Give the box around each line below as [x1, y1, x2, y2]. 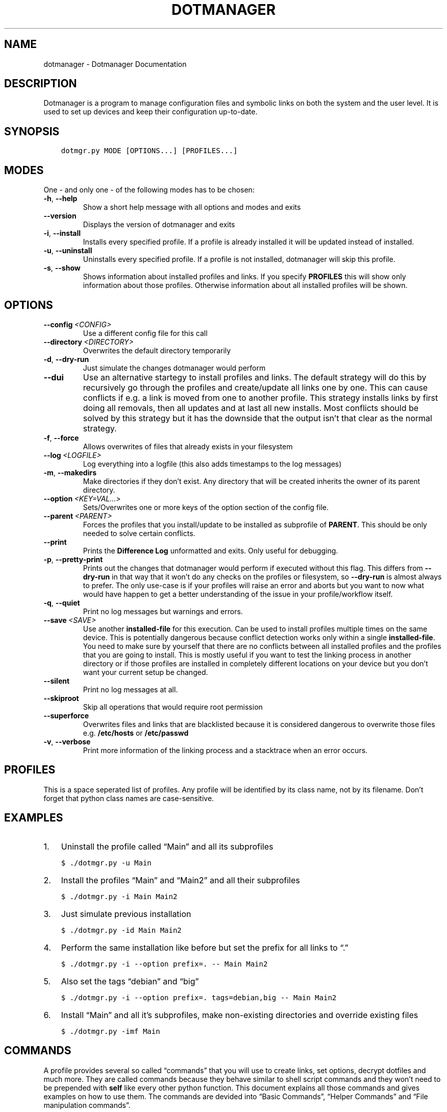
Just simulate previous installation [61, 908, 191, 919]
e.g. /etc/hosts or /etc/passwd [83, 728, 189, 737]
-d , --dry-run [43, 354, 89, 364]
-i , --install [43, 229, 81, 238]
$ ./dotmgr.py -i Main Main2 [61, 892, 178, 901]
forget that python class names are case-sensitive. [43, 793, 214, 803]
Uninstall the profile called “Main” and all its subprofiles [61, 841, 274, 852]
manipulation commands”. [43, 1100, 131, 1109]
